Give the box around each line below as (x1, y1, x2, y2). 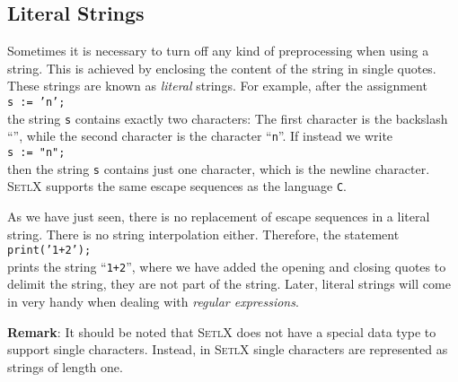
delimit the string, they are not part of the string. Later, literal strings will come (7, 274, 451, 293)
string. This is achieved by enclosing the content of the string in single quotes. (7, 58, 436, 77)
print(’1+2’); (7, 244, 92, 257)
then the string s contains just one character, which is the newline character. (7, 159, 430, 178)
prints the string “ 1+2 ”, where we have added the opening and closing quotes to (7, 256, 446, 275)
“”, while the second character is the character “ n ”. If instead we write (7, 126, 393, 145)
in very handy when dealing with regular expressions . (7, 292, 299, 311)
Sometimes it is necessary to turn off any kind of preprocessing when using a (7, 41, 429, 60)
